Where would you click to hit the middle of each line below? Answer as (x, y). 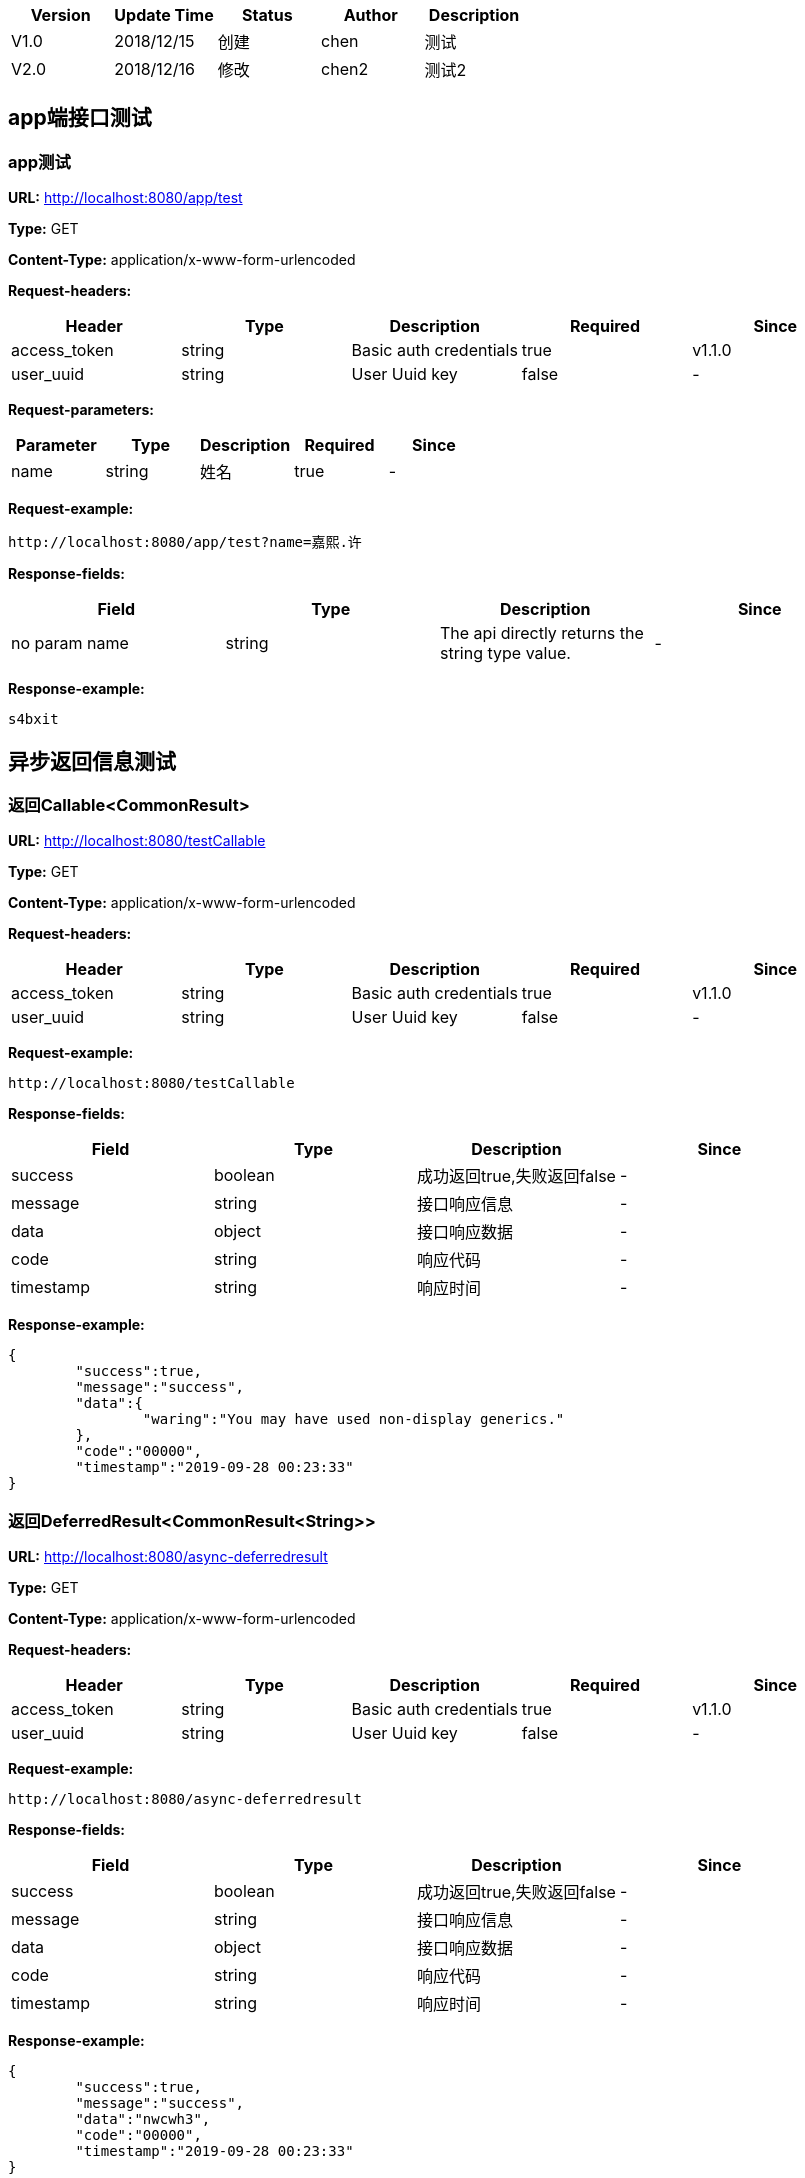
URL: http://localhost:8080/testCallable (137, 841)
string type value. (505, 653)
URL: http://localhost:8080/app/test (125, 198)
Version (60, 15)
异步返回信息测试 (92, 761)
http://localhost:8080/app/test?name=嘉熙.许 (185, 542)
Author (370, 15)
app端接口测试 (80, 118)
